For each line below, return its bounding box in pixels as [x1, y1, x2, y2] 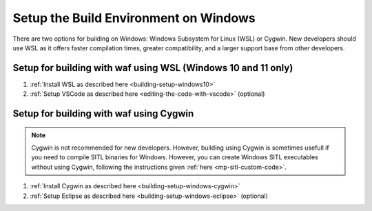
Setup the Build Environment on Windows [12, 10, 256, 26]
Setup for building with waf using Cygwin [12, 108, 194, 120]
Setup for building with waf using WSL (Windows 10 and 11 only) [12, 62, 293, 74]
